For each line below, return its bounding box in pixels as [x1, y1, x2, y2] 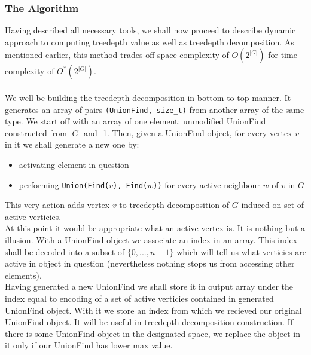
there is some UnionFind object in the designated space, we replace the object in [5, 327, 301, 339]
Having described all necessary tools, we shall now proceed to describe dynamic [5, 24, 296, 36]
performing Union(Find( [19, 178, 109, 191]
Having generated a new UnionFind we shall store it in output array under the [5, 280, 294, 293]
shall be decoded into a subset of [5, 245, 125, 258]
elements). [5, 268, 42, 281]
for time [268, 48, 297, 61]
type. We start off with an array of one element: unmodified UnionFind [5, 115, 266, 127]
